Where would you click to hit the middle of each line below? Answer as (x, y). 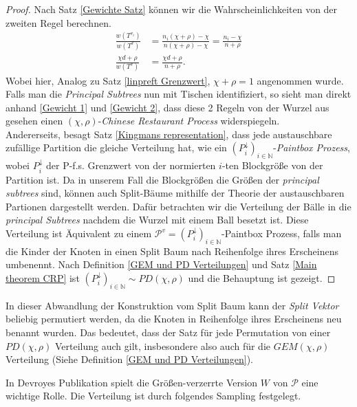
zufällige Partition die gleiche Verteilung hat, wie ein (116, 147)
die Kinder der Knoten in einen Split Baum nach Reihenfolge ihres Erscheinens (172, 251)
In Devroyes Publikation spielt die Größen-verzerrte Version (132, 382)
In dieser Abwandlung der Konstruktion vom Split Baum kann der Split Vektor (172, 305)
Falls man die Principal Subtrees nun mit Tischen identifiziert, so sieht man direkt (178, 94)
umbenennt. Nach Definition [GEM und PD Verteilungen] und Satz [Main (161, 264)
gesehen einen (34, 121)
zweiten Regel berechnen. (58, 22)
